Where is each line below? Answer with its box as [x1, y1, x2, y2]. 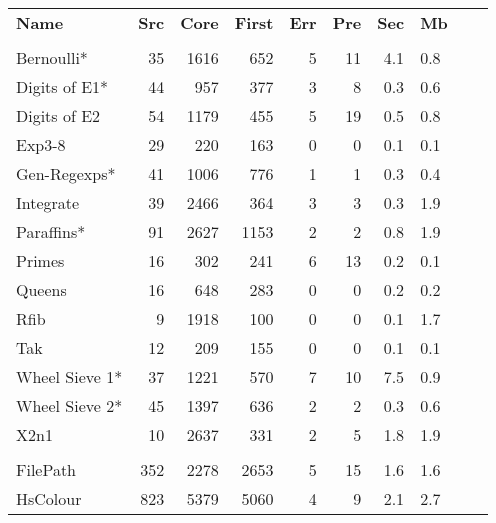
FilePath [16, 458, 77, 481]
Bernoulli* [16, 46, 88, 69]
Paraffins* [16, 220, 86, 243]
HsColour [16, 487, 82, 510]
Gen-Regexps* [16, 162, 116, 185]
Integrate [16, 191, 80, 214]
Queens [16, 278, 67, 301]
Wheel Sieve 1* [16, 365, 123, 388]
